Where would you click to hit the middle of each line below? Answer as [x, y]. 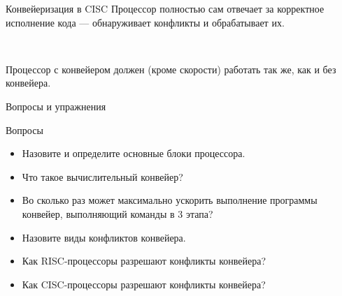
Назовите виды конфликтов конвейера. [104, 237]
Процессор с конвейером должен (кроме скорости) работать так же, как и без [171, 69]
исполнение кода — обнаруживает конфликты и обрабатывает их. [145, 22]
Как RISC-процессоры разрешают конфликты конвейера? [144, 261]
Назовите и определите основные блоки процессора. [134, 153]
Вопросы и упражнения [56, 106]
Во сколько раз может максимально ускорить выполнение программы [170, 200]
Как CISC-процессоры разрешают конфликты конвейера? [144, 284]
